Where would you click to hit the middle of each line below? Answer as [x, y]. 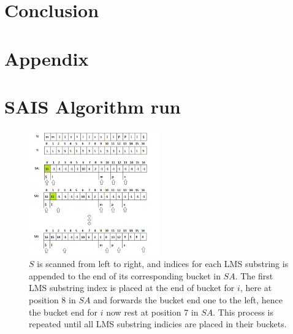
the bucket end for [63, 312]
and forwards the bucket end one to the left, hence [188, 299]
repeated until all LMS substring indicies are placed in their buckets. [158, 324]
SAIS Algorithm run [93, 106]
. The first [254, 275]
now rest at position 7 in [152, 312]
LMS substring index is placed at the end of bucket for [132, 288]
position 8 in [52, 299]
